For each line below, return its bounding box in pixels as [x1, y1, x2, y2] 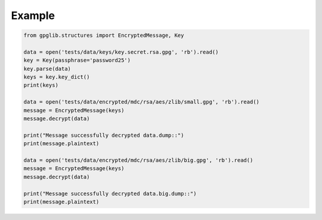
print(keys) [23, 82, 59, 89]
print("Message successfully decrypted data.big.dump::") [23, 190, 197, 197]
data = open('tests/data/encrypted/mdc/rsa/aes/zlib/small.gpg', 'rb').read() [23, 99, 259, 105]
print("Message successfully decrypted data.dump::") [23, 131, 184, 139]
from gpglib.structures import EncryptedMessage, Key [23, 32, 184, 39]
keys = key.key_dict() [23, 74, 90, 80]
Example [11, 9, 55, 22]
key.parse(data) [23, 65, 72, 72]
